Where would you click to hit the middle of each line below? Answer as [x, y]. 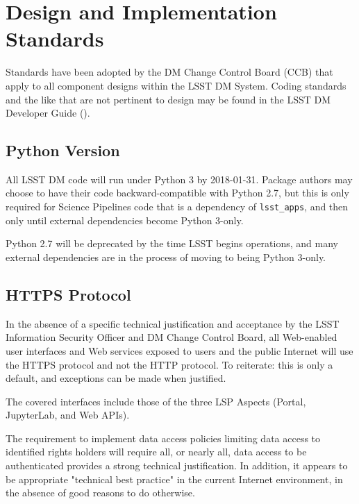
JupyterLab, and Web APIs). [68, 415]
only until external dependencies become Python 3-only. [125, 220]
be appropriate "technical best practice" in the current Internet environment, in [174, 479]
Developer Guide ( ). [48, 113]
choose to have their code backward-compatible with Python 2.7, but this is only [177, 193]
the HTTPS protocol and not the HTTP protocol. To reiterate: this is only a [169, 364]
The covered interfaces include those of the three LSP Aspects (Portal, [156, 401]
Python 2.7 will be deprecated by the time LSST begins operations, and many [172, 243]
